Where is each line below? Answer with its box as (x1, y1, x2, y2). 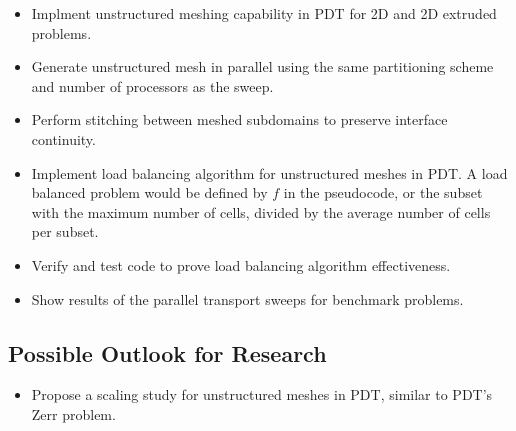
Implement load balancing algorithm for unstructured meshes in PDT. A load (31, 162, 508, 183)
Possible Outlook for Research (8, 337, 327, 368)
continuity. (31, 128, 96, 149)
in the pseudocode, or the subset (283, 182, 483, 203)
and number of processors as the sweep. (31, 75, 274, 96)
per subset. (31, 221, 99, 242)
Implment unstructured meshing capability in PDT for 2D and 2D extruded (31, 3, 497, 23)
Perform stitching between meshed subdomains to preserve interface (31, 109, 448, 130)
